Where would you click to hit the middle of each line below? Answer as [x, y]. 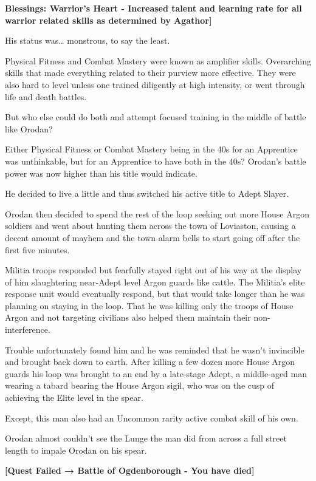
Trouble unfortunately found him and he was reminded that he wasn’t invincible [155, 350]
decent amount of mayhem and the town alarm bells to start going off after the [153, 237]
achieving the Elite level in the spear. [74, 397]
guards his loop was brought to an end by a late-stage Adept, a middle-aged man [156, 373]
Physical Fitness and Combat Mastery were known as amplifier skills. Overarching [158, 60]
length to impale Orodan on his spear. [76, 450]
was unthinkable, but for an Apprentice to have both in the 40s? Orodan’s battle [156, 161]
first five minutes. [37, 249]
